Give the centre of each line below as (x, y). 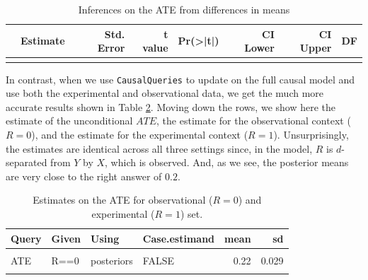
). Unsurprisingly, (311, 134)
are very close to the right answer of (84, 176)
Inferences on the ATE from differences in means (184, 9)
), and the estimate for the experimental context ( (140, 134)
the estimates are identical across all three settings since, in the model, (159, 148)
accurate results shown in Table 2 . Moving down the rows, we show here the (171, 106)
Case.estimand (179, 238)
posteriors (112, 260)
